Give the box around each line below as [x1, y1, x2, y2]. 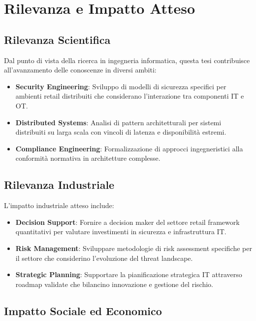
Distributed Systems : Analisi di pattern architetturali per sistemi [15, 117, 222, 127]
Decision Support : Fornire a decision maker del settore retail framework [15, 216, 240, 227]
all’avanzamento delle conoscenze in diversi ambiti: [4, 65, 157, 75]
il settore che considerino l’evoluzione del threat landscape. [15, 252, 193, 263]
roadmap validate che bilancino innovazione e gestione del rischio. [15, 279, 213, 289]
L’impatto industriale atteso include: [4, 200, 114, 211]
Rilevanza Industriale [4, 177, 115, 192]
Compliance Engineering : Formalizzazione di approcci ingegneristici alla [15, 143, 243, 153]
